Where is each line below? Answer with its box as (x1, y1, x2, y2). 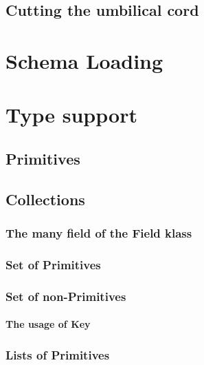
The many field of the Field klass (5, 225, 192, 242)
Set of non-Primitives (5, 287, 126, 304)
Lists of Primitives (5, 346, 110, 363)
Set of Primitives (5, 255, 101, 273)
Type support (5, 101, 137, 129)
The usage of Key (5, 317, 91, 331)
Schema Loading (5, 46, 163, 74)
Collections (5, 188, 85, 209)
